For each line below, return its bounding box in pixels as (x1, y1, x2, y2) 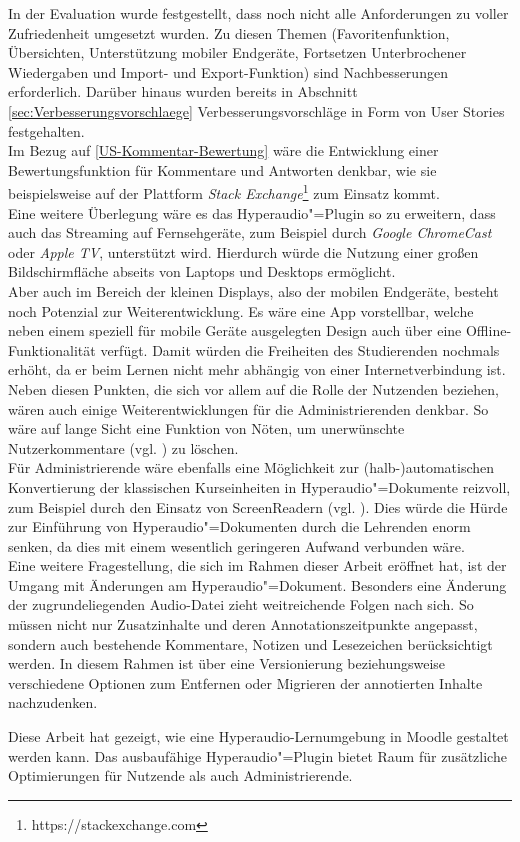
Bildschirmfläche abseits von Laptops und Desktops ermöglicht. (8, 261, 396, 282)
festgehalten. (8, 120, 85, 141)
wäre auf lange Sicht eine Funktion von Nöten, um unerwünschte (8, 418, 405, 439)
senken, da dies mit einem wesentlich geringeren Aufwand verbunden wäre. (8, 535, 465, 556)
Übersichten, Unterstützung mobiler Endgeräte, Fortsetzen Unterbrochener (8, 42, 467, 63)
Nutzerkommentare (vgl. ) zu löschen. (8, 437, 239, 458)
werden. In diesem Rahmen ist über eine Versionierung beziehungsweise (8, 653, 446, 674)
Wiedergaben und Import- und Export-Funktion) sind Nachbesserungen (8, 61, 448, 82)
